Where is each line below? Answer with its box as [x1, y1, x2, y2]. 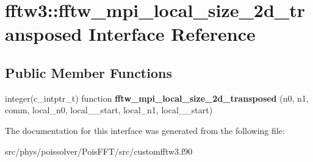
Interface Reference [88, 21, 256, 46]
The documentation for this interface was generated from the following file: [5, 124, 285, 136]
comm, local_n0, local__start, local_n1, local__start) [5, 104, 213, 116]
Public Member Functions [5, 63, 172, 82]
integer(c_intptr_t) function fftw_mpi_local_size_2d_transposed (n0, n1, [5, 91, 309, 104]
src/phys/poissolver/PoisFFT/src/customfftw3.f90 [5, 144, 193, 157]
